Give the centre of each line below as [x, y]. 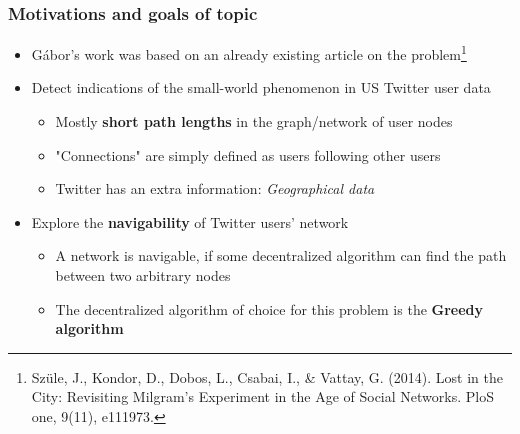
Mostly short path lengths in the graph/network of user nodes [254, 121]
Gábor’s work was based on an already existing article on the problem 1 [249, 52]
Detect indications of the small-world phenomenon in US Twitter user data [261, 87]
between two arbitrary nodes [143, 275]
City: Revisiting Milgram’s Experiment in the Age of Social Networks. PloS [262, 396]
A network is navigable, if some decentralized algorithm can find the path [281, 255]
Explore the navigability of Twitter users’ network [190, 221]
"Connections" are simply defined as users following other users [248, 154]
